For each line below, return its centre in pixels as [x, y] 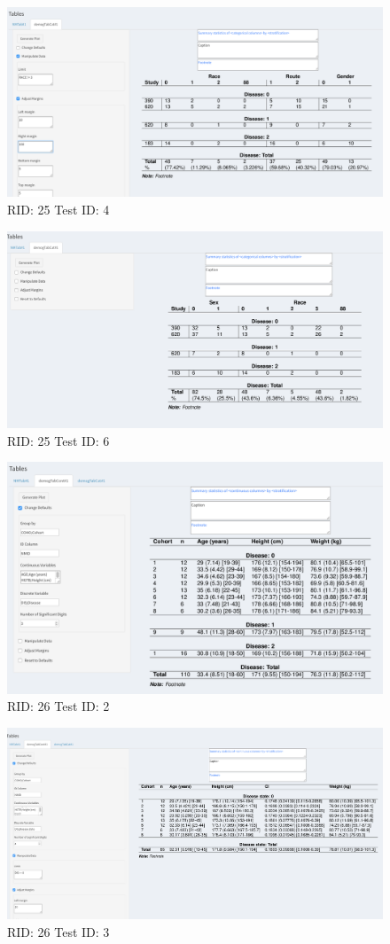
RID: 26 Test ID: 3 [58, 931]
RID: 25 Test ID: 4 [58, 210]
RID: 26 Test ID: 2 [58, 706]
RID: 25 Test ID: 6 [58, 440]
